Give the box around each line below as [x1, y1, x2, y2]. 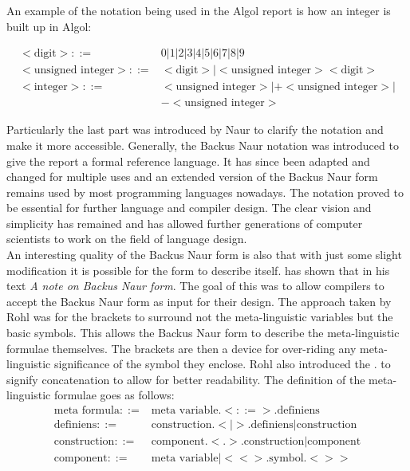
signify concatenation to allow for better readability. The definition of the [6, 371, 365, 387]
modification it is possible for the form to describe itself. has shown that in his [6, 261, 390, 278]
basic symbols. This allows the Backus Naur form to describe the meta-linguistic [6, 324, 400, 341]
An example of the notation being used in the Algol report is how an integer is [6, 2, 391, 18]
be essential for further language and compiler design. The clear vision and [6, 199, 372, 216]
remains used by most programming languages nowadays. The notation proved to [6, 183, 404, 200]
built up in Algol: [6, 18, 92, 34]
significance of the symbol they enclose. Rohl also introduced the [53, 355, 371, 372]
